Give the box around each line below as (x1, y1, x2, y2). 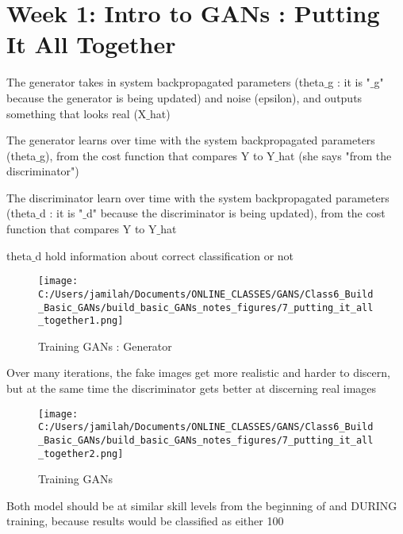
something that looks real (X (6, 105, 147, 121)
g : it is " (328, 74, 370, 90)
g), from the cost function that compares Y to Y (40, 147, 275, 163)
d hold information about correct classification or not (35, 247, 294, 263)
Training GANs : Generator (38, 337, 172, 354)
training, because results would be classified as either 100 (6, 513, 284, 529)
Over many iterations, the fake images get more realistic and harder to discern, (6, 364, 390, 381)
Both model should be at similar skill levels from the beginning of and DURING (6, 497, 397, 513)
